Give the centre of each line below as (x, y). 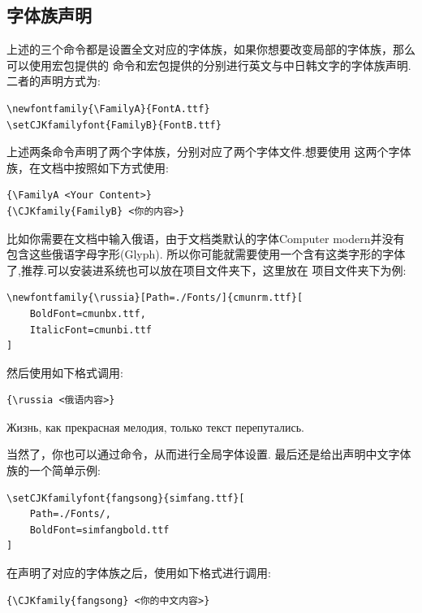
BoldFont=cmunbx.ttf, (88, 313)
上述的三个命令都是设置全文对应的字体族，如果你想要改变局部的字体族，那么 (211, 49)
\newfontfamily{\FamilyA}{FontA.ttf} (108, 109)
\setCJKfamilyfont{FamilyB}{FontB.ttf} (114, 125)
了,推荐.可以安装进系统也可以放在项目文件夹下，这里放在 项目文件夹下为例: (207, 270)
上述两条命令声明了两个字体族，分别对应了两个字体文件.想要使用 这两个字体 (209, 152)
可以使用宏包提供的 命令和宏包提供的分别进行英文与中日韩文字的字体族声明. (209, 65)
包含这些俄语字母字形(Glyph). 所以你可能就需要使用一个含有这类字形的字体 (206, 254)
